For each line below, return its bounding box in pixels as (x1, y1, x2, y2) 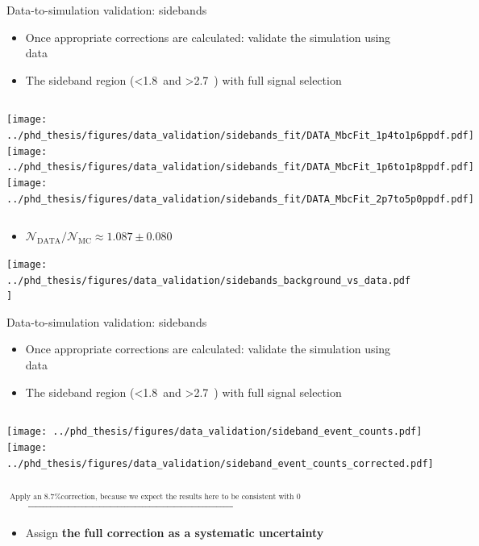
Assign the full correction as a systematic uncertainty (25, 523, 324, 540)
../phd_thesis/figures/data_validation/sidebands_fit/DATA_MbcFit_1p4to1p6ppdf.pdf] (6, 130, 474, 142)
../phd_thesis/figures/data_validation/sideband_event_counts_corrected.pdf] (6, 457, 434, 469)
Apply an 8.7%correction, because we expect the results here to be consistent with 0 (9, 493, 301, 502)
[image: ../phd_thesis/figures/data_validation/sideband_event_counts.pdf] (6, 426, 423, 438)
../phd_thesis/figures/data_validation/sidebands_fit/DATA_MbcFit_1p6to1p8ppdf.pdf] (6, 161, 474, 173)
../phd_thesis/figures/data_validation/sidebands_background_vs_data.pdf (6, 274, 411, 286)
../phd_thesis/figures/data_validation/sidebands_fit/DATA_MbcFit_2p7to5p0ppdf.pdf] (6, 193, 474, 205)
